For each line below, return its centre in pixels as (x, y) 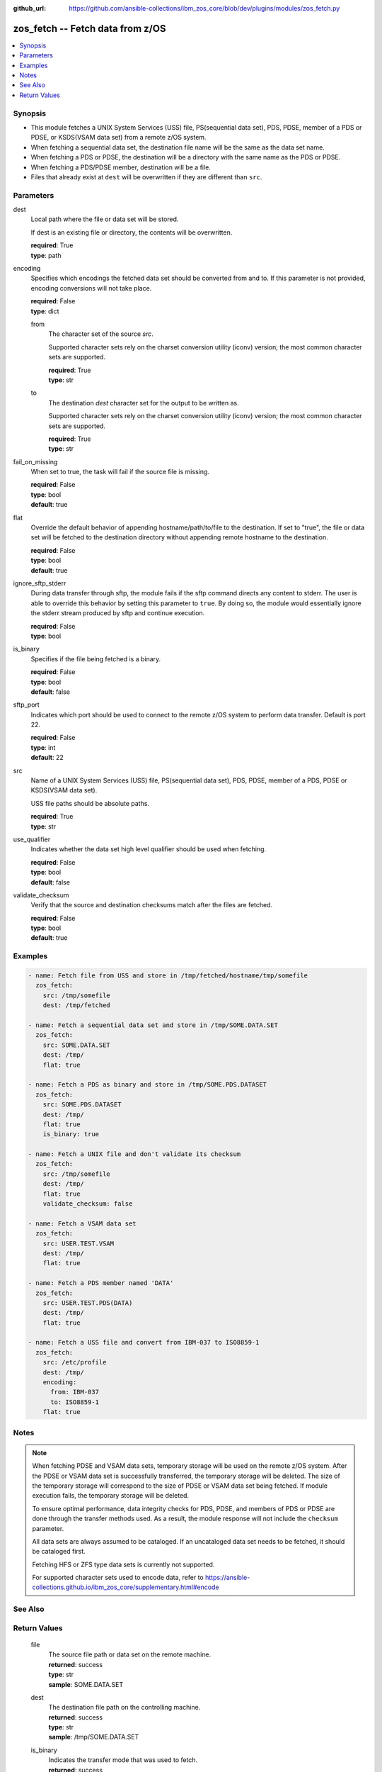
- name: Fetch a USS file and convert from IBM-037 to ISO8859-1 (144, 1342)
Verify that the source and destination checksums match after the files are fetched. (152, 905)
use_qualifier (32, 839)
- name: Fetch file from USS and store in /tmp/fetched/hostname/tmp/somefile (168, 976)
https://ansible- (228, 1578)
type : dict (45, 311)
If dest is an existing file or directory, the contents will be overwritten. (132, 232)
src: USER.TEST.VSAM (79, 1243)
